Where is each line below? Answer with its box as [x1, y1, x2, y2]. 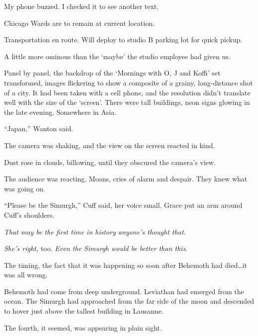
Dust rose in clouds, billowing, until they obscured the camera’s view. [4, 157, 216, 167]
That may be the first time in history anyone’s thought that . [4, 226, 186, 237]
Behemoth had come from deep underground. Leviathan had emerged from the [4, 286, 244, 296]
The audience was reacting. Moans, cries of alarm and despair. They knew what [4, 173, 248, 184]
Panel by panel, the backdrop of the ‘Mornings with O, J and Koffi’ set [4, 68, 221, 78]
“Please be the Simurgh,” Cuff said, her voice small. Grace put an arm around [4, 200, 243, 210]
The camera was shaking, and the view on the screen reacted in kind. [4, 140, 215, 150]
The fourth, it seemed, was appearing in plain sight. [4, 322, 162, 333]
